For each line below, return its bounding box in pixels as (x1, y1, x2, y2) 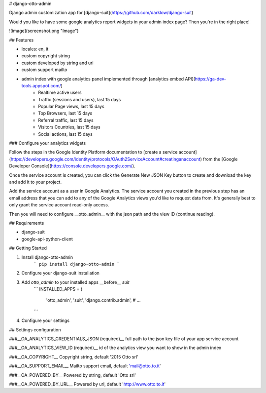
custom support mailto (21, 67, 67, 73)
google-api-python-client (21, 236, 73, 242)
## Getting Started (9, 245, 47, 251)
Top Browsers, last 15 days (38, 110, 93, 116)
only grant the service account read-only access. (9, 202, 109, 208)
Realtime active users (38, 89, 82, 96)
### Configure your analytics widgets (9, 140, 86, 146)
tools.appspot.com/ (21, 82, 61, 88)
